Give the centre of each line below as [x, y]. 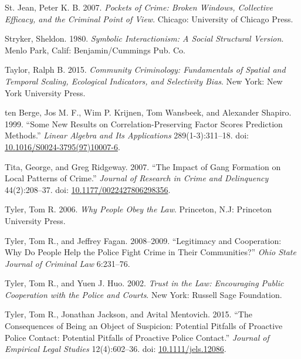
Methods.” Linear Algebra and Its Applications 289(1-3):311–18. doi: [127, 135]
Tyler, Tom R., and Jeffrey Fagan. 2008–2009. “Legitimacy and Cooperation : [143, 240]
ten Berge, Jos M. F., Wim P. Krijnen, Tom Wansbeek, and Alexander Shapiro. [148, 112]
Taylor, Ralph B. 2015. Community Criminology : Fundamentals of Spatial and [145, 70]
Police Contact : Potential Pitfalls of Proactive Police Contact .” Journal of [137, 337]
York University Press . [45, 92]
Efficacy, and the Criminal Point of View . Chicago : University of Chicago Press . [149, 18]
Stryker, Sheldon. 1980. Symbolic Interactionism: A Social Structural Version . [144, 38]
